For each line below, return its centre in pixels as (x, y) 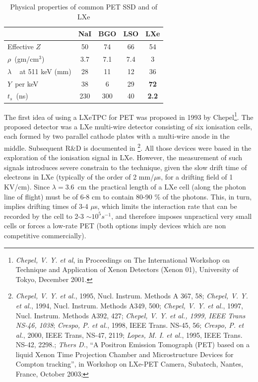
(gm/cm (27, 58)
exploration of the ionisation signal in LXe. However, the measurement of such (123, 157)
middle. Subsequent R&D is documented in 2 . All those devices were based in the (128, 147)
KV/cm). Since (27, 186)
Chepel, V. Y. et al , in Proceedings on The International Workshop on (123, 259)
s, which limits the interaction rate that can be (166, 206)
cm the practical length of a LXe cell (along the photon (162, 186)
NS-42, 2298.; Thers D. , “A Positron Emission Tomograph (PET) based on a (133, 344)
